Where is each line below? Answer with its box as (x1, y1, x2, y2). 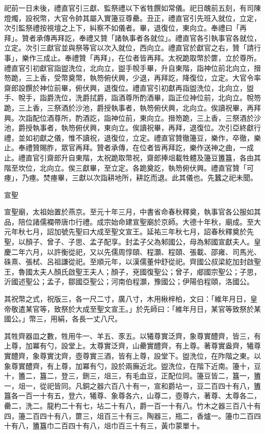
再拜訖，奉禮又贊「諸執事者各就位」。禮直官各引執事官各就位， (50, 32, 261, 43)
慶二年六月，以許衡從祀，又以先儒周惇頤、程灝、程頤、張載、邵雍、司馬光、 (4, 246, 261, 257)
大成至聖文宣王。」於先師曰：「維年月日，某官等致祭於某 (75, 303, 261, 314)
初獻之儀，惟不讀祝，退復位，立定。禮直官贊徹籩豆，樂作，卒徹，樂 (32, 132, 261, 143)
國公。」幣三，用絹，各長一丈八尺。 (4, 313, 122, 324)
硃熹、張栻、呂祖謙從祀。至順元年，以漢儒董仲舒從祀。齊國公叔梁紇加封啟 (4, 256, 254, 267)
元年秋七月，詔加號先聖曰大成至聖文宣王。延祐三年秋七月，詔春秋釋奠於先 (4, 226, 254, 237)
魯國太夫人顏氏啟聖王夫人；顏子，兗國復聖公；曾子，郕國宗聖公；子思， (18, 266, 261, 277)
